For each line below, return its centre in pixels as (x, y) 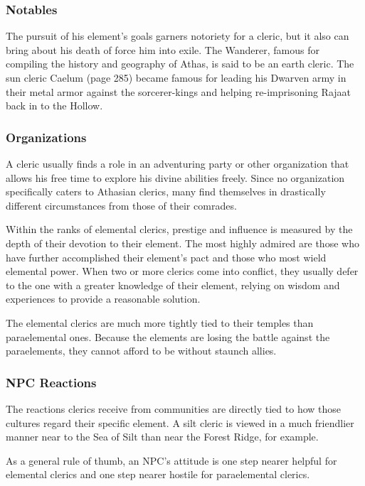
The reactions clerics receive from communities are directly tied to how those (174, 408)
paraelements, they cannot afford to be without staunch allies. (141, 351)
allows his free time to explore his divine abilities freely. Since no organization (175, 177)
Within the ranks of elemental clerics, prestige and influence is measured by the (179, 229)
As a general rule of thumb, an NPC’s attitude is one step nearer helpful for (171, 460)
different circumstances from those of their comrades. (121, 205)
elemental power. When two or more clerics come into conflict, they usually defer (182, 271)
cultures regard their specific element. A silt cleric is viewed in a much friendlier (180, 422)
